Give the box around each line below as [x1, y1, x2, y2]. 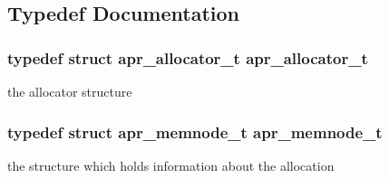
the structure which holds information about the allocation [7, 155, 335, 174]
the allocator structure [7, 82, 132, 100]
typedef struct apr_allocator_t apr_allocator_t [7, 46, 368, 69]
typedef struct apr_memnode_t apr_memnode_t [7, 120, 383, 143]
